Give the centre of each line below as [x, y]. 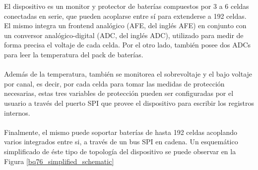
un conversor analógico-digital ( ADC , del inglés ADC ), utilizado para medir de [124, 35]
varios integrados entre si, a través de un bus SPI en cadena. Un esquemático [121, 142]
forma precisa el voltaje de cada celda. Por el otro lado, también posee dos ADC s [128, 45]
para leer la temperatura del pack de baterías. [74, 54]
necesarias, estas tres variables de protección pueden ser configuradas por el [119, 93]
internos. [17, 112]
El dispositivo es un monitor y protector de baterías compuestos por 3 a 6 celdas [127, 6]
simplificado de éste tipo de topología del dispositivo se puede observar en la [120, 151]
